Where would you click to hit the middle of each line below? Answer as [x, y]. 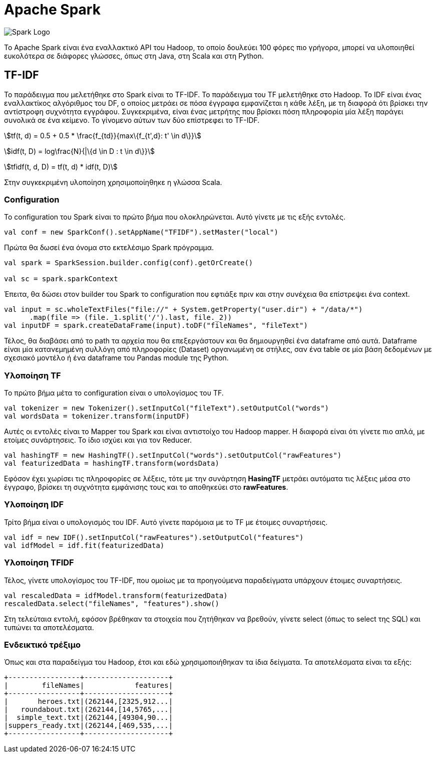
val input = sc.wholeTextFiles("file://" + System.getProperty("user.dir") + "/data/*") [183, 310]
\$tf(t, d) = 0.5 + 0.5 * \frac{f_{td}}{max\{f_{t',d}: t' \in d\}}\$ [103, 135]
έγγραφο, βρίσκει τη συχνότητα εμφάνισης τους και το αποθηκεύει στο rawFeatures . [146, 487]
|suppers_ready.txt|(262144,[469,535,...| [89, 726]
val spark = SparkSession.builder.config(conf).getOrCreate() [129, 263]
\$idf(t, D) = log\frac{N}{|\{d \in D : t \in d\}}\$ [79, 151]
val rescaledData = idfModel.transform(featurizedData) [116, 595]
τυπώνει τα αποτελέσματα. [49, 627]
